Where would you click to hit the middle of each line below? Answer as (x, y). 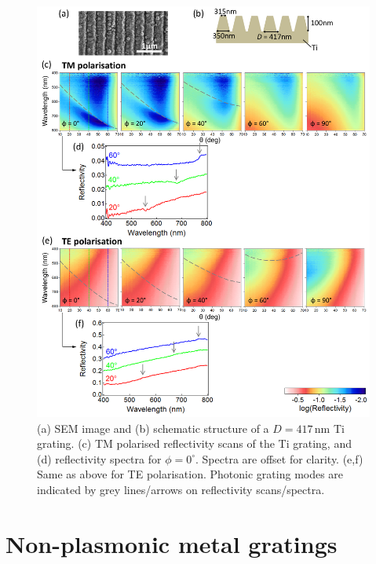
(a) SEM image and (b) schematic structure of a (153, 428)
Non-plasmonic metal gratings (172, 543)
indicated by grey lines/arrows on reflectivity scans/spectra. (181, 490)
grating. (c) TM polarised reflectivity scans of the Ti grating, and (194, 443)
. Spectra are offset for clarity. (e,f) (279, 458)
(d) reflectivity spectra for (99, 458)
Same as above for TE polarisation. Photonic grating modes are (190, 474)
